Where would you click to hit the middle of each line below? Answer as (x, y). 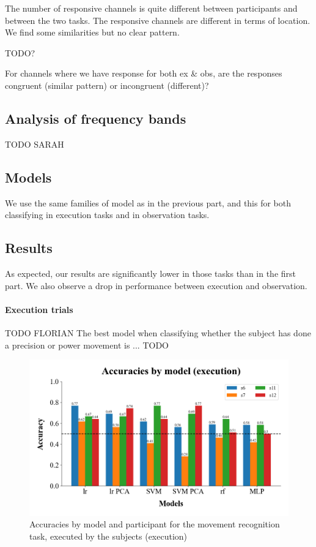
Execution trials (39, 309)
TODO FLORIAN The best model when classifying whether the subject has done (158, 332)
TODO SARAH (35, 144)
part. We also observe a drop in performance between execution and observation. (156, 285)
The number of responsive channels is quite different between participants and (151, 8)
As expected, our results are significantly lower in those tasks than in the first (151, 273)
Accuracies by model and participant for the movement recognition (155, 524)
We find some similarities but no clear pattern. (92, 32)
